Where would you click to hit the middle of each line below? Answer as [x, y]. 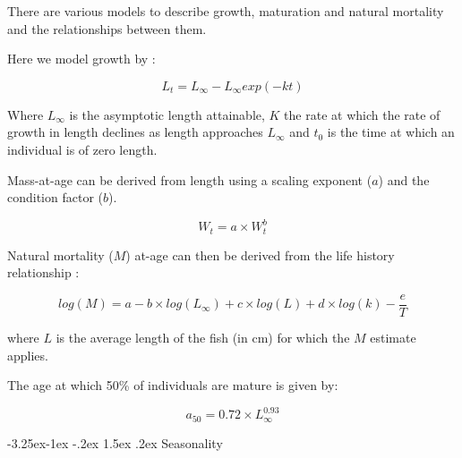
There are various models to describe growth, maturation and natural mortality [226, 11]
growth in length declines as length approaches [135, 132]
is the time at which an [391, 132]
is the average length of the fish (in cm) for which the [203, 337]
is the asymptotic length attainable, [167, 114]
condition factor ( [56, 197]
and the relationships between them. [107, 28]
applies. [28, 355]
